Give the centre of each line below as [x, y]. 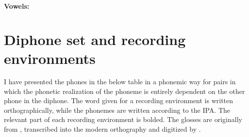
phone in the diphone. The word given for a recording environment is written [119, 100]
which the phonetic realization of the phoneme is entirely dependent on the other [124, 91]
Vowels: [17, 6]
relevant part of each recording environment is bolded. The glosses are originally [123, 119]
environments [50, 58]
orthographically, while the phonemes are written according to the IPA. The [117, 110]
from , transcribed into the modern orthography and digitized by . [102, 129]
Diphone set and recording [95, 39]
